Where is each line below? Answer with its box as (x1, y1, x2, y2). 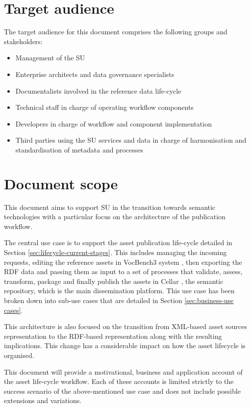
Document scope (4, 173, 118, 193)
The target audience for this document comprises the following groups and (4, 26, 227, 37)
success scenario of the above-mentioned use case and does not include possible (4, 385, 241, 396)
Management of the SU (15, 52, 85, 63)
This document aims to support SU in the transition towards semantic (4, 202, 216, 212)
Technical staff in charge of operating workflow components (15, 102, 194, 112)
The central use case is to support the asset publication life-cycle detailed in (4, 237, 232, 248)
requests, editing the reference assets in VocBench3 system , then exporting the (4, 256, 242, 267)
